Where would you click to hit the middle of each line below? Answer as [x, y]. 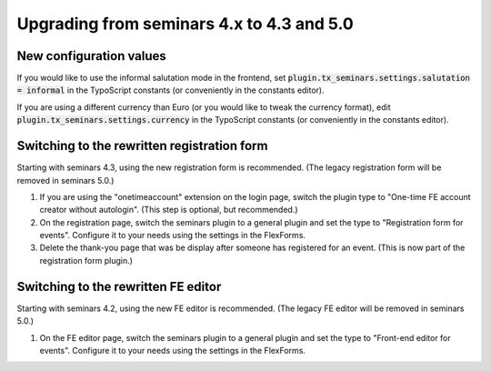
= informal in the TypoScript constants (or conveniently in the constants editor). [170, 90]
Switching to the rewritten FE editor [119, 286]
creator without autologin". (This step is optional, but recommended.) [169, 210]
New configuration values [92, 56]
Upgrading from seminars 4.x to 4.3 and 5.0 [185, 24]
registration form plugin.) [86, 260]
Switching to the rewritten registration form [142, 146]
